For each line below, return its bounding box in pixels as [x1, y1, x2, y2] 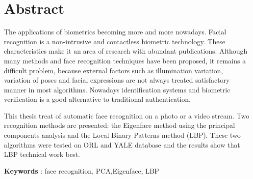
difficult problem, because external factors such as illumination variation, [4, 65, 223, 75]
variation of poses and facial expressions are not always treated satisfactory [4, 75, 230, 85]
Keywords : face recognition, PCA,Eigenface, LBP [4, 165, 159, 176]
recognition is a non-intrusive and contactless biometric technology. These [4, 36, 226, 46]
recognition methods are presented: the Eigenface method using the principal [4, 120, 235, 130]
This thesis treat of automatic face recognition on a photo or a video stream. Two [4, 110, 250, 120]
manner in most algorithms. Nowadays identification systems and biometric [4, 84, 230, 94]
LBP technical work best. [4, 149, 80, 159]
